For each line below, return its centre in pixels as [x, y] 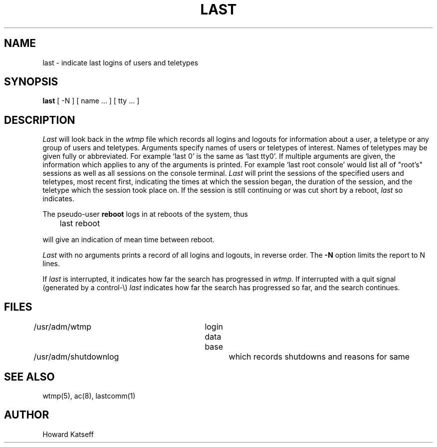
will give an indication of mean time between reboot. [128, 240]
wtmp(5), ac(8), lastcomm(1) [89, 396]
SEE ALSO [29, 377]
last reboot [80, 223]
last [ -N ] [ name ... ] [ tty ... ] [91, 101]
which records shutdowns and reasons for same [319, 357]
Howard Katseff [68, 434]
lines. [51, 264]
